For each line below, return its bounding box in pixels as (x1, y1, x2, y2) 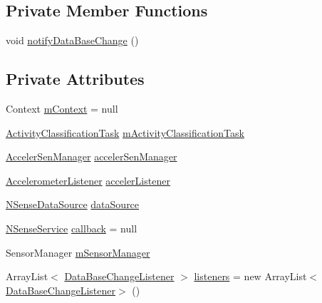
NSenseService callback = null (6, 220, 137, 235)
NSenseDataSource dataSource (6, 197, 140, 212)
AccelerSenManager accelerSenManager (6, 149, 177, 164)
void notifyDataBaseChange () (6, 33, 139, 48)
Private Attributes (6, 68, 145, 90)
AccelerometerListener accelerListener (6, 173, 170, 188)
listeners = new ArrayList (194, 269, 307, 284)
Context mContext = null (6, 101, 118, 115)
